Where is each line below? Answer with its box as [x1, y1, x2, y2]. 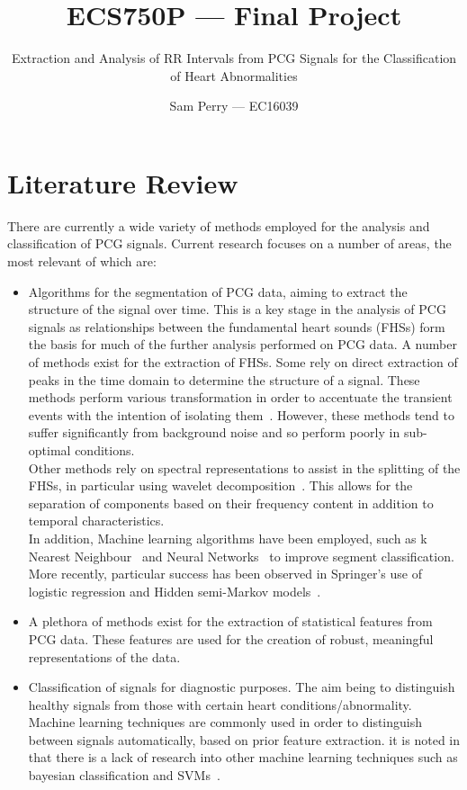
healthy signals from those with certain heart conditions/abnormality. [28, 695, 412, 714]
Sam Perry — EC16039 [169, 96, 299, 115]
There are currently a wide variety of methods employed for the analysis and [7, 216, 430, 235]
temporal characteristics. [28, 511, 165, 530]
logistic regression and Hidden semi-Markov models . [28, 581, 321, 600]
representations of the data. [28, 647, 181, 666]
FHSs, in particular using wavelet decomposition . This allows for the [28, 476, 413, 495]
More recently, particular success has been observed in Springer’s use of [28, 564, 422, 583]
